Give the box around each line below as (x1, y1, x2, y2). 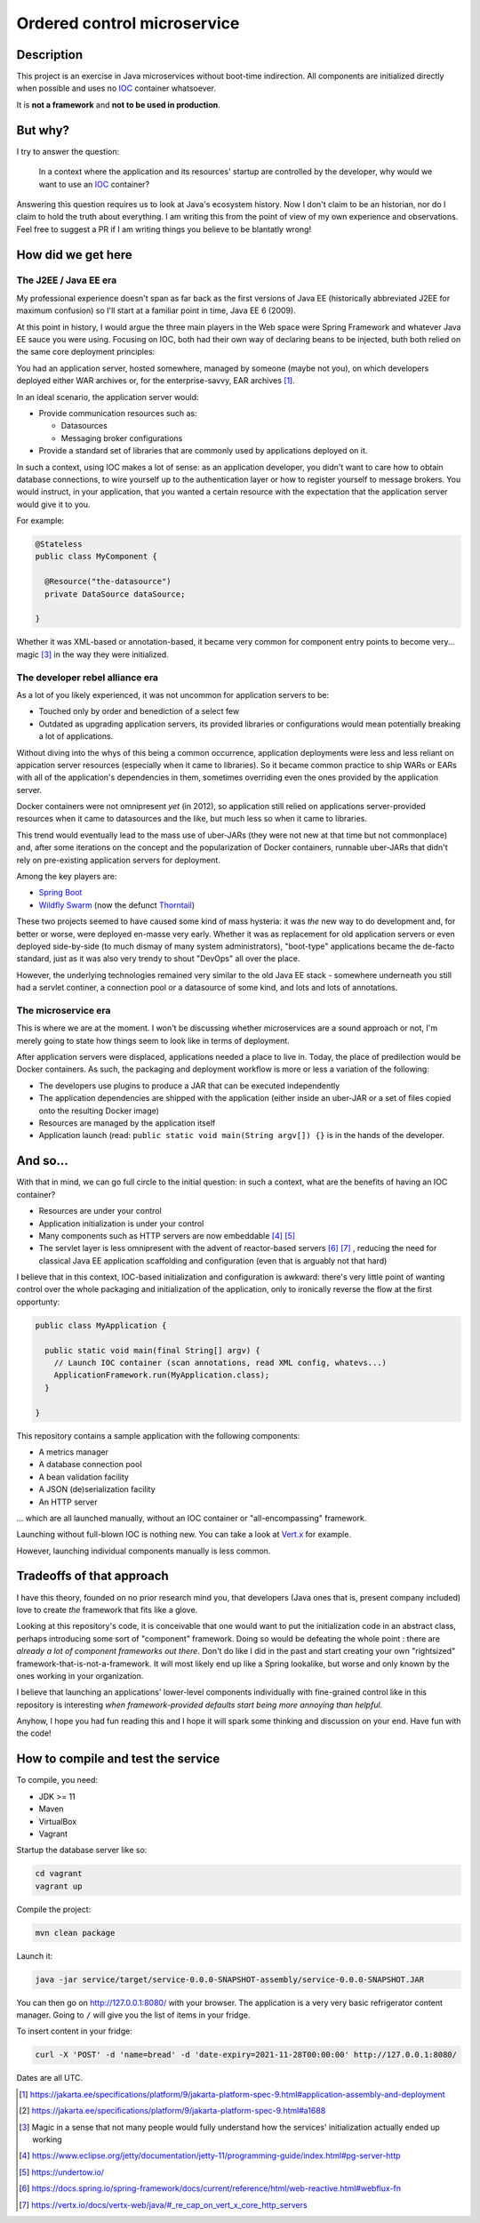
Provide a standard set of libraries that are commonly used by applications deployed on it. (38, 445, 368, 456)
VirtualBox (38, 1816, 77, 1826)
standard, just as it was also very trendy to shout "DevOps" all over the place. (16, 953, 300, 964)
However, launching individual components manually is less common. (16, 1545, 271, 1556)
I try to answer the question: (16, 146, 120, 156)
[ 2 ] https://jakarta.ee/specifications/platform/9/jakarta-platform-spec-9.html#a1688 (19, 2106, 326, 2116)
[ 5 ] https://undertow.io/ (19, 2166, 105, 2178)
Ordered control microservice (16, 13, 240, 33)
